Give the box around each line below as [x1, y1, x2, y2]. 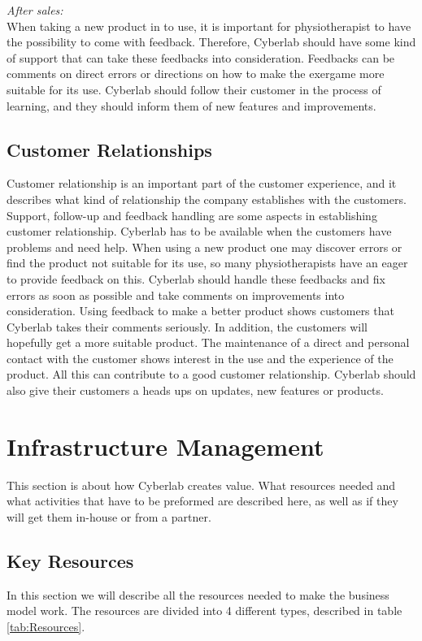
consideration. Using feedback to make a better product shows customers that [7, 302, 394, 319]
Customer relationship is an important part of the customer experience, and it [7, 175, 397, 192]
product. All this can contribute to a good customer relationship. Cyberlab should [7, 366, 416, 383]
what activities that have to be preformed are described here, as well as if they [7, 492, 398, 509]
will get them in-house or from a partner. [7, 508, 211, 525]
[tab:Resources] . [7, 617, 85, 635]
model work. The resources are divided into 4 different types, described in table [7, 602, 402, 619]
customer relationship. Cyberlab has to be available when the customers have [7, 223, 392, 240]
